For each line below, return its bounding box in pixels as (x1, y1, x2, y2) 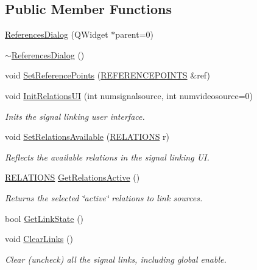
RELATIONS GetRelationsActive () (5, 171, 140, 184)
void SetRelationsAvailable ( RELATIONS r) (5, 130, 170, 143)
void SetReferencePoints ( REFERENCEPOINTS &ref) (5, 69, 210, 81)
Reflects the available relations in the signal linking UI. (5, 150, 209, 163)
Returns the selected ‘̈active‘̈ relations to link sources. (5, 191, 203, 204)
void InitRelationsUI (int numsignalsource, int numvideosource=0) (5, 89, 253, 102)
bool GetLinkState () (5, 212, 84, 224)
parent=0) (115, 28, 154, 41)
